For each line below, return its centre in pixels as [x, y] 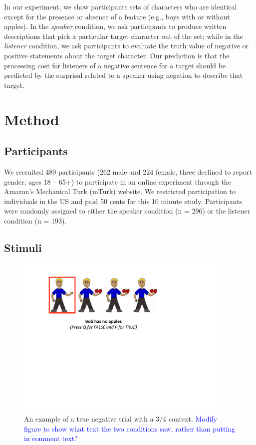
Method [32, 119]
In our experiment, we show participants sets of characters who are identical [121, 6]
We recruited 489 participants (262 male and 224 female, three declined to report [128, 171]
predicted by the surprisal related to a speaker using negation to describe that [124, 75]
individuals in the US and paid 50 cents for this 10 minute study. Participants [123, 201]
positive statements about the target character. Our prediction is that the [117, 55]
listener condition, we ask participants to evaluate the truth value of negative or [127, 46]
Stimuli [23, 247]
